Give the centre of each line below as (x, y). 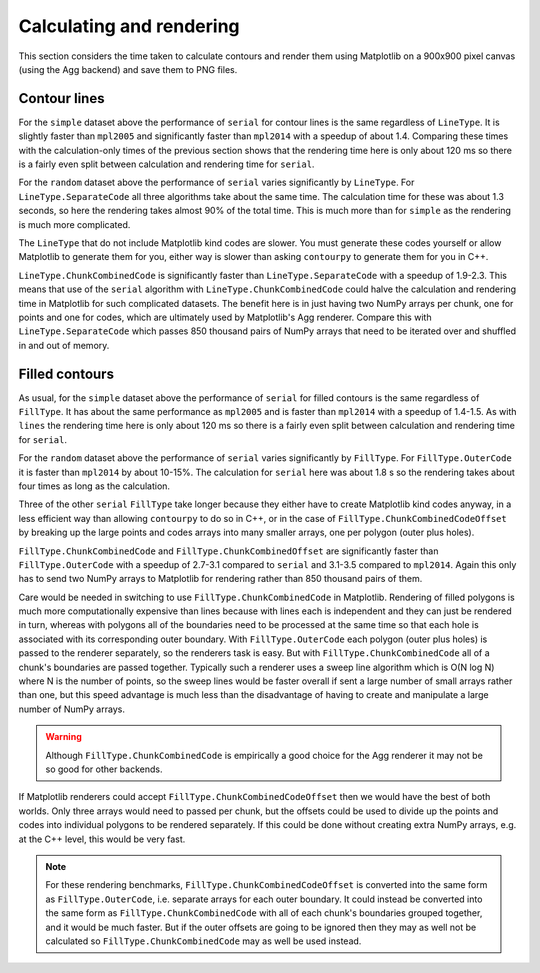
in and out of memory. (64, 345)
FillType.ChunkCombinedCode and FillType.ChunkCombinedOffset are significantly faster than (228, 551)
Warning (63, 737)
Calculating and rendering (129, 26)
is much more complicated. (74, 224)
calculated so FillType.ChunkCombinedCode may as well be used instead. (203, 941)
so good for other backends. (104, 769)
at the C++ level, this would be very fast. (102, 839)
